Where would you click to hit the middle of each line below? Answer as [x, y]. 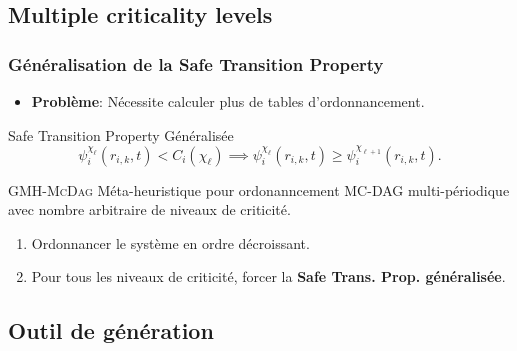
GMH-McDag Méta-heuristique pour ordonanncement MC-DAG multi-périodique [259, 189]
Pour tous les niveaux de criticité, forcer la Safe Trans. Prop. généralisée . [268, 276]
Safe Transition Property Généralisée [121, 134]
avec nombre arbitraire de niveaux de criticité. [149, 209]
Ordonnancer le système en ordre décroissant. [170, 242]
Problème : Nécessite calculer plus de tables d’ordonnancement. [228, 101]
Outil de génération [111, 330]
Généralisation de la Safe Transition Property [196, 63]
